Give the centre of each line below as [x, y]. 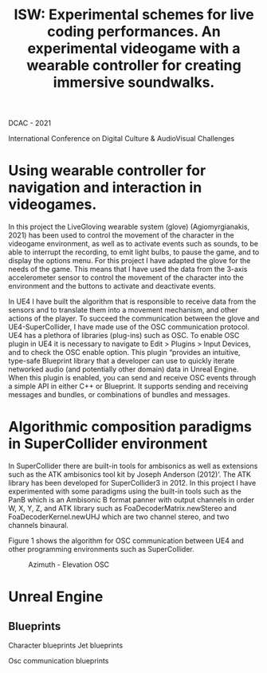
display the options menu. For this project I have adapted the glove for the [130, 261]
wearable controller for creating [134, 66]
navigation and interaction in [105, 188]
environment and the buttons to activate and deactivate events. [112, 286]
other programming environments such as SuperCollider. [102, 549]
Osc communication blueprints [59, 661]
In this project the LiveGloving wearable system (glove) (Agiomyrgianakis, [129, 227]
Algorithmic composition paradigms [130, 427]
